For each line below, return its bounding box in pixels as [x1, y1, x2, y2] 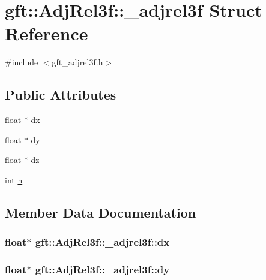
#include [5, 56, 38, 68]
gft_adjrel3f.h [52, 56, 103, 68]
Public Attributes [5, 85, 116, 104]
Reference [5, 21, 88, 46]
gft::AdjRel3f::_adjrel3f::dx [35, 234, 170, 249]
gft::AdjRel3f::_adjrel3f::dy [35, 262, 170, 277]
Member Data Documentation [5, 203, 196, 221]
